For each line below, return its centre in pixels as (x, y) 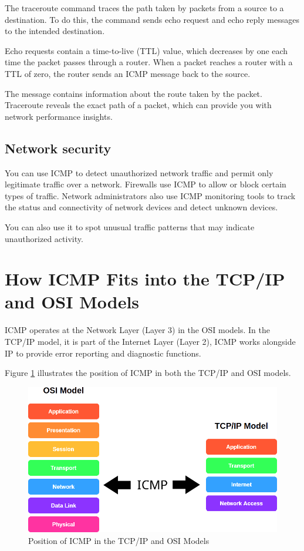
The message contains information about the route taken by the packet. (134, 93)
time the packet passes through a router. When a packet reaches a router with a (149, 62)
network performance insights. (59, 116)
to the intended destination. (55, 31)
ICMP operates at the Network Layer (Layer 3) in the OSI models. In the (137, 330)
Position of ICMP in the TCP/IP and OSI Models (119, 540)
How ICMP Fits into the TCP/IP (145, 279)
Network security (58, 148)
